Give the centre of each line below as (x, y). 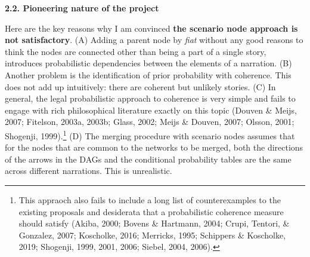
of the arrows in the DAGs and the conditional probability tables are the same (148, 159)
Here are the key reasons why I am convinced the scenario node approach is (151, 28)
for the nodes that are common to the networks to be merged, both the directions (154, 147)
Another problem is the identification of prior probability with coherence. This (148, 74)
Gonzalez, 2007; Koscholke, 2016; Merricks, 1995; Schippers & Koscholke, (152, 235)
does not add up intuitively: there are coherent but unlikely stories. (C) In (140, 86)
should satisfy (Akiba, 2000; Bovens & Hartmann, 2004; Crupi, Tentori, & (154, 223)
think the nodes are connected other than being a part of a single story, (136, 51)
